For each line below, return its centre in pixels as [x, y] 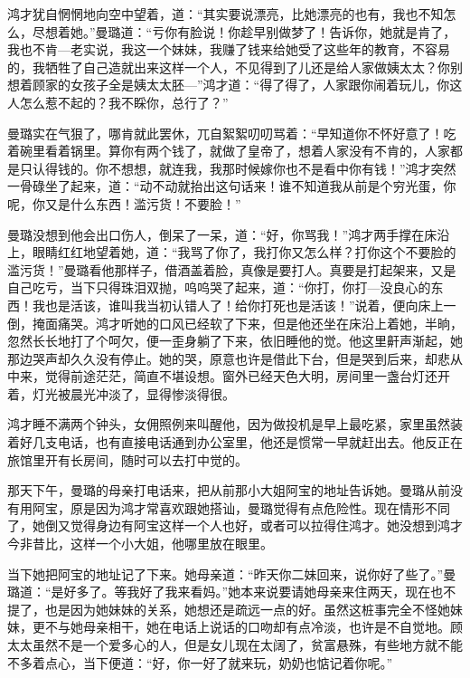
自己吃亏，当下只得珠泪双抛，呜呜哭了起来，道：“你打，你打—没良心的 [219, 287]
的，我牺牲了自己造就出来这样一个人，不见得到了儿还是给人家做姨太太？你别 [235, 67]
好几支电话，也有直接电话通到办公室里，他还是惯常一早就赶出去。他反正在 [241, 442]
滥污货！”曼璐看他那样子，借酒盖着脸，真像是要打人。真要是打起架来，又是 [232, 269]
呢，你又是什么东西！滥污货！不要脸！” [124, 203]
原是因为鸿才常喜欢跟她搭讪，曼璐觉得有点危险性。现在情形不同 [260, 507]
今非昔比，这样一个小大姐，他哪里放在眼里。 [140, 544]
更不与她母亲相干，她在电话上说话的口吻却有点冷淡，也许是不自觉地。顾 [247, 627]
